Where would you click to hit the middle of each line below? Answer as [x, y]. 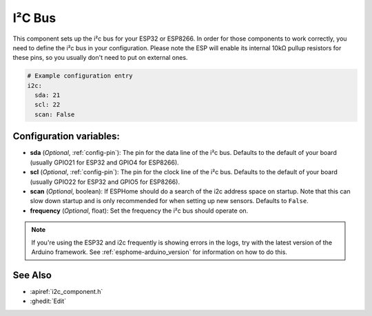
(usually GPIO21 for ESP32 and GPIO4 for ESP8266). [104, 162]
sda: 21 [48, 95]
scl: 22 [48, 105]
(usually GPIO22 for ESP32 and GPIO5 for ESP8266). [105, 182]
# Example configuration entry [80, 76]
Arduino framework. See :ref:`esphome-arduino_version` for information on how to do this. [159, 252]
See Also [32, 275]
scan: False [55, 114]
